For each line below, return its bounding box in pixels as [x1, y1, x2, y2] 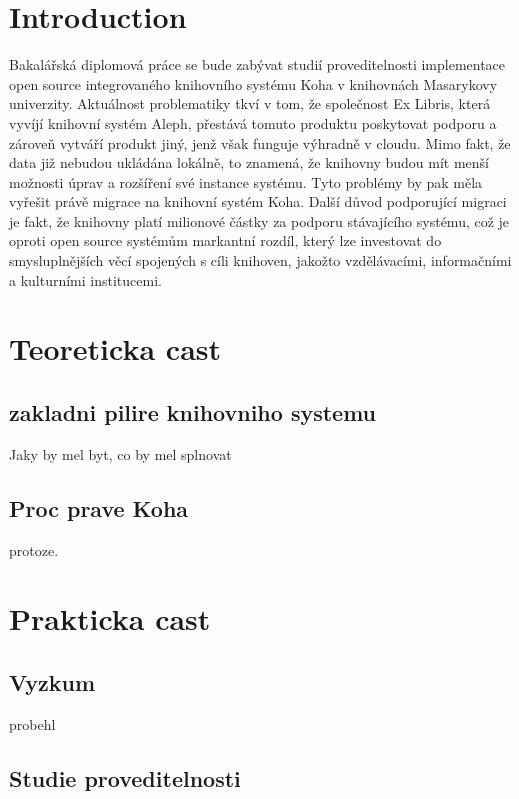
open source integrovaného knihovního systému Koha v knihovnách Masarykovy [9, 73, 498, 94]
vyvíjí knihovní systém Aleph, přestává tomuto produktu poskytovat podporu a [9, 112, 497, 133]
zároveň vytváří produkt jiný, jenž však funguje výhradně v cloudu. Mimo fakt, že [9, 132, 511, 153]
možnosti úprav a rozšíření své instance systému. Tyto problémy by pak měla [9, 171, 483, 192]
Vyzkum [9, 666, 95, 697]
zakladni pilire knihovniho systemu [9, 397, 377, 428]
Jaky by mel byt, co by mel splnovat [9, 443, 232, 464]
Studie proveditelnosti [9, 762, 241, 793]
